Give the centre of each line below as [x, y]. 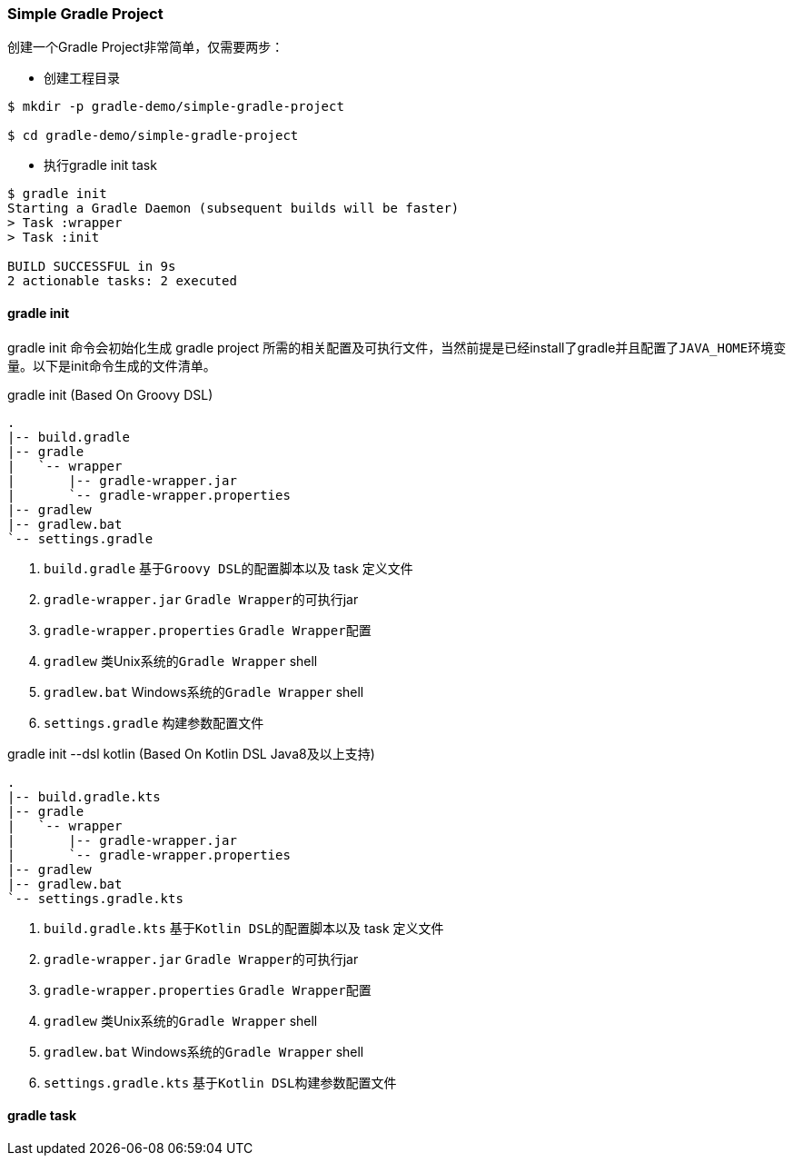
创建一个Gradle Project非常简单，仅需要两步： [146, 47]
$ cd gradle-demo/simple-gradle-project [153, 136]
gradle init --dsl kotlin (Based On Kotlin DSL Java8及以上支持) [191, 753]
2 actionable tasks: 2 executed [122, 281]
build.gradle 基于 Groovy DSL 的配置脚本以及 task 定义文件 [228, 568]
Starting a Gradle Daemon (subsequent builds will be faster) [233, 209]
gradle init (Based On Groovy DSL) [110, 394]
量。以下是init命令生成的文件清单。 [112, 365]
